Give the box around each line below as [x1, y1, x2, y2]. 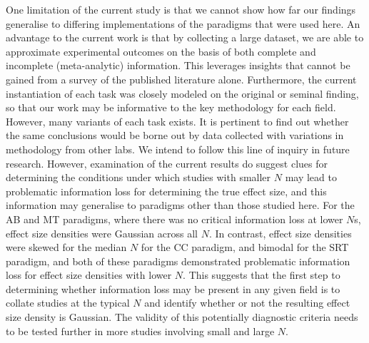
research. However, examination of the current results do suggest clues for [6, 155, 328, 170]
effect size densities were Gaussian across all [6, 225, 198, 240]
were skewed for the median [6, 240, 127, 255]
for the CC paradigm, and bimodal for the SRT [141, 240, 349, 255]
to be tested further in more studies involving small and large [6, 323, 275, 338]
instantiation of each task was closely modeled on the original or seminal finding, [6, 86, 359, 101]
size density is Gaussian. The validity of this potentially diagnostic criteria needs [6, 309, 358, 324]
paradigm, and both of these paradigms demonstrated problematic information [6, 253, 350, 268]
